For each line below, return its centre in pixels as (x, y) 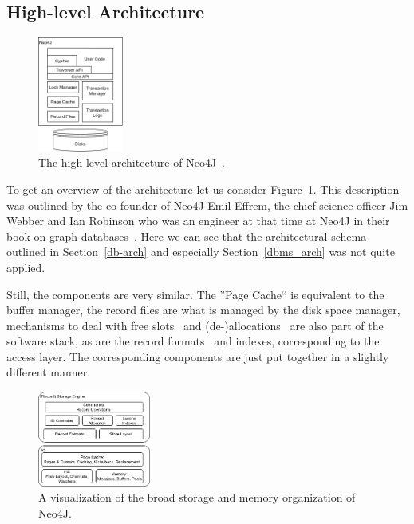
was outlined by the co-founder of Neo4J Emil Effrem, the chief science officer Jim (207, 205)
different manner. (49, 372)
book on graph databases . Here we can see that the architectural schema (187, 236)
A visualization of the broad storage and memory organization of (197, 497)
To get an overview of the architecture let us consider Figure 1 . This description (203, 189)
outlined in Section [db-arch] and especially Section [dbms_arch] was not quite (201, 252)
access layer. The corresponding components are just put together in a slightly (198, 356)
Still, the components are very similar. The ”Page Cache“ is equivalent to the (195, 294)
